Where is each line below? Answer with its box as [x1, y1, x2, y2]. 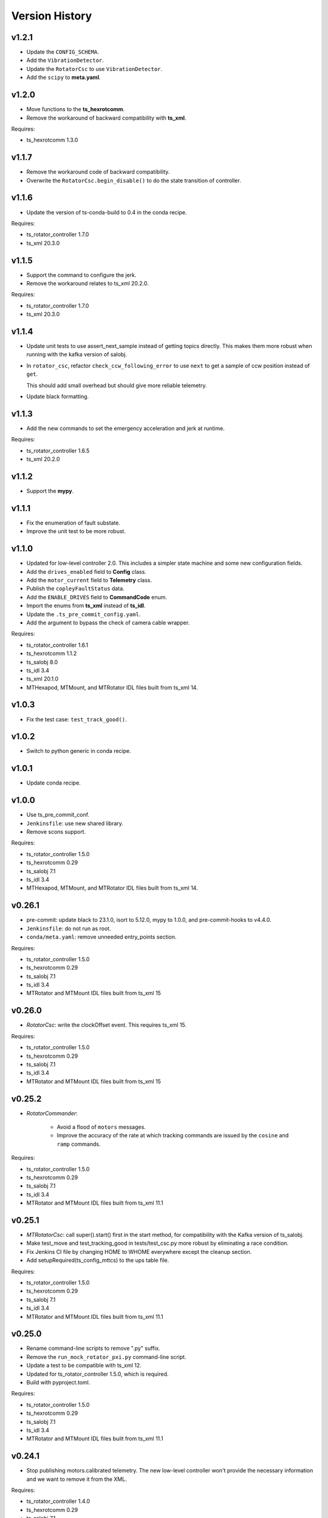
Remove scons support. [26, 828, 86, 836]
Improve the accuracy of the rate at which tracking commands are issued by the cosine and [56, 1132, 289, 1139]
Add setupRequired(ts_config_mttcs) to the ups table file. [26, 1257, 169, 1264]
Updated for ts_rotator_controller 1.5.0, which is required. [26, 1370, 169, 1378]
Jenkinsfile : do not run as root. [26, 925, 112, 932]
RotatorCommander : [26, 1109, 78, 1117]
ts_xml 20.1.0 [26, 675, 59, 682]
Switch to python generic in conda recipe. [26, 747, 132, 755]
